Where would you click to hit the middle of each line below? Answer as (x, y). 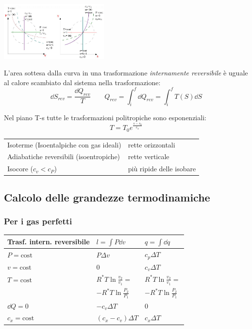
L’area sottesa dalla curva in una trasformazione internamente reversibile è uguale (126, 72)
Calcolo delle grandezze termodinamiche (107, 197)
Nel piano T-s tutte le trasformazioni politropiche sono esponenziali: (105, 118)
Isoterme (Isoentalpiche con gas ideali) (64, 144)
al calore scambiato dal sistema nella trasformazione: (82, 82)
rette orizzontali (151, 144)
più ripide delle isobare (162, 169)
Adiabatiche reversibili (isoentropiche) (64, 156)
